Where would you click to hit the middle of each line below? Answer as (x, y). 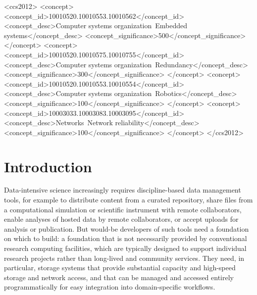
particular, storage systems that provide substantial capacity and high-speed (120, 268)
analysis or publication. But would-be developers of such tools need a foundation (127, 228)
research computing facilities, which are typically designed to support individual (125, 248)
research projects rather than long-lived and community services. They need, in (124, 258)
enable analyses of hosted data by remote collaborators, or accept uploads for (121, 219)
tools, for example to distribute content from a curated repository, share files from (128, 200)
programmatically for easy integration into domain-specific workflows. (110, 287)
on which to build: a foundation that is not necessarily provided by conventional (126, 238)
